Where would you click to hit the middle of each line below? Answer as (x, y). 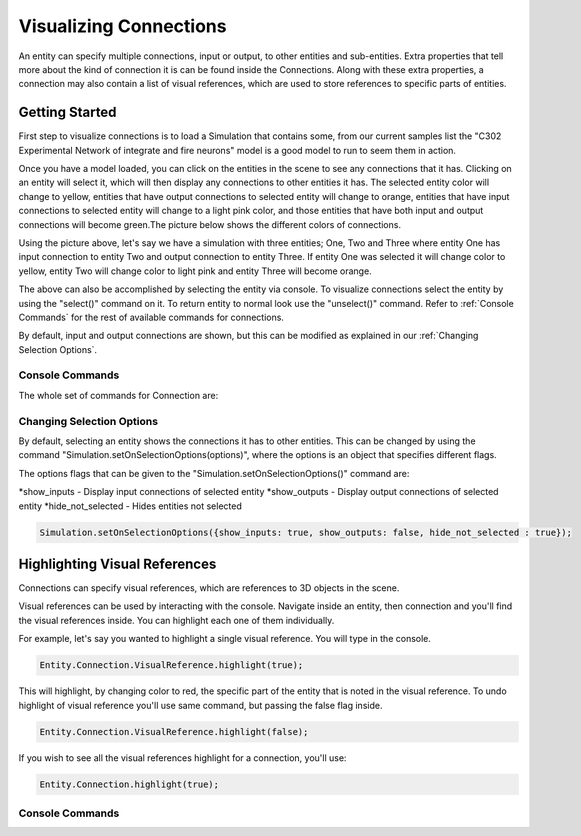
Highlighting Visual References (117, 563)
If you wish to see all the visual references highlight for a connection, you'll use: (182, 757)
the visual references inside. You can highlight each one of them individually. (176, 620)
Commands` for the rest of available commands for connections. (151, 317)
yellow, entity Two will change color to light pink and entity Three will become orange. (195, 271)
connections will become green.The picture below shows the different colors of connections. (210, 224)
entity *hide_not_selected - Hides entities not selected (130, 506)
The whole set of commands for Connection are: (118, 395)
